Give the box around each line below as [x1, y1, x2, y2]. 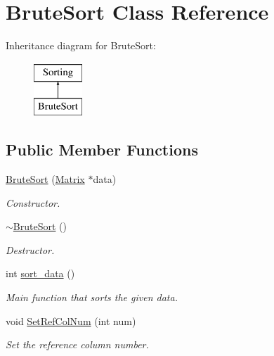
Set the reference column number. [6, 337, 149, 352]
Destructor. [6, 242, 55, 257]
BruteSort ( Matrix [6, 172, 85, 186]
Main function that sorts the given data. [6, 290, 178, 305]
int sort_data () [6, 266, 75, 281]
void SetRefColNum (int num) [6, 313, 136, 328]
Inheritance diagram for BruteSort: [6, 38, 156, 53]
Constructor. [6, 195, 60, 210]
